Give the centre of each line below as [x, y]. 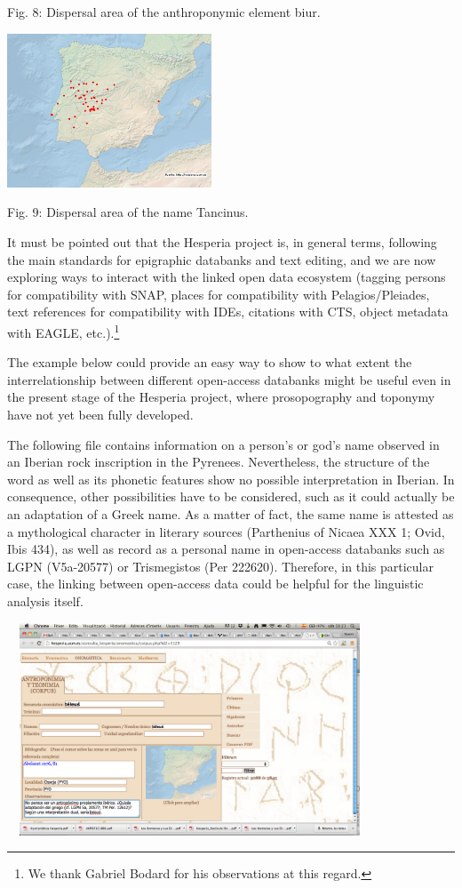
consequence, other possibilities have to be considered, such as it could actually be [231, 496]
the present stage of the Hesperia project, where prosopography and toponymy [221, 397]
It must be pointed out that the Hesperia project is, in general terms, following [222, 241]
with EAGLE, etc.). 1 [64, 331]
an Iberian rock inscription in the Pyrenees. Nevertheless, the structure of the [219, 462]
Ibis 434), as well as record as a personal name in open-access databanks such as [226, 549]
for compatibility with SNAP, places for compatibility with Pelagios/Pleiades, [219, 294]
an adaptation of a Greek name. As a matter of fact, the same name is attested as [231, 513]
